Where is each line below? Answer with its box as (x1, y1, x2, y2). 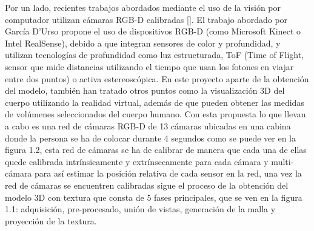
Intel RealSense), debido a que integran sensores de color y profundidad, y (5, 36, 281, 49)
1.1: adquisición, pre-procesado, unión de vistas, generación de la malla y (5, 203, 276, 215)
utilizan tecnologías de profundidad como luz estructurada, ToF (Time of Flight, (5, 48, 304, 61)
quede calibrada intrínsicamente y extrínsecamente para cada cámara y (5, 155, 269, 168)
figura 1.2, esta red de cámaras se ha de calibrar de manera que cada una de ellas (5, 143, 307, 156)
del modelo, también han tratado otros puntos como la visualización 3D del (5, 84, 285, 97)
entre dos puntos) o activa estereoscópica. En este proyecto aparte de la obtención (5, 72, 309, 85)
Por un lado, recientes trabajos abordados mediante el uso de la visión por (5, 1, 281, 13)
